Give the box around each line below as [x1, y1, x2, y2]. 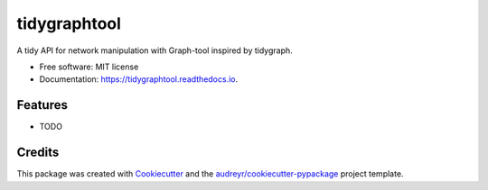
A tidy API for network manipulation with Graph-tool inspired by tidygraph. [16, 45, 293, 56]
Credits [16, 145, 60, 160]
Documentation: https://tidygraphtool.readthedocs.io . [39, 74, 239, 85]
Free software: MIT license [39, 61, 139, 72]
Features [16, 97, 68, 113]
